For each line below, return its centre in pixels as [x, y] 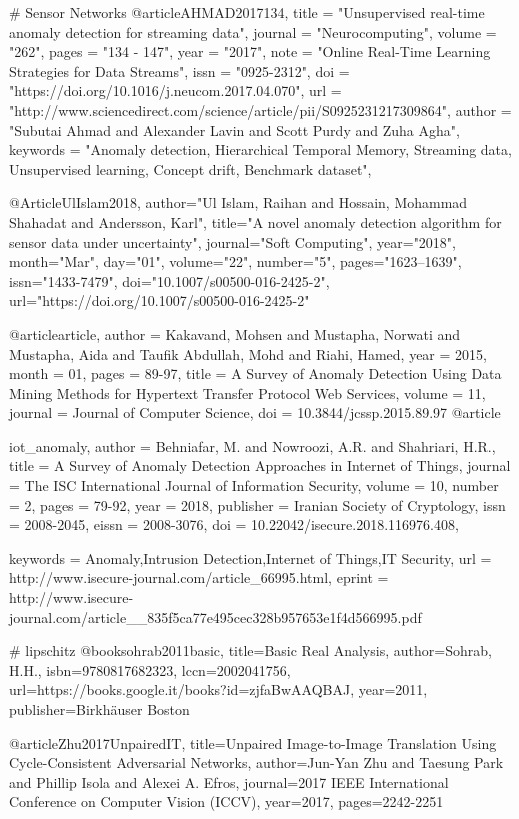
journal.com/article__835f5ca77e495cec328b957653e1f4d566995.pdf [215, 616]
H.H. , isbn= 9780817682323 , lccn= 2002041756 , [150, 669]
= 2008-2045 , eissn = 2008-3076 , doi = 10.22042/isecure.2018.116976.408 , [234, 524]
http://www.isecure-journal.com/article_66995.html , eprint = [199, 577]
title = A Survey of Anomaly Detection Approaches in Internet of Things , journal [260, 465]
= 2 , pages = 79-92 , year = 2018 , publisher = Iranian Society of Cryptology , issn [257, 504]
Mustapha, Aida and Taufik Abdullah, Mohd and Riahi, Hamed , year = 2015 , [248, 353]
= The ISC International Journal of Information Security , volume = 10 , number [254, 485]
